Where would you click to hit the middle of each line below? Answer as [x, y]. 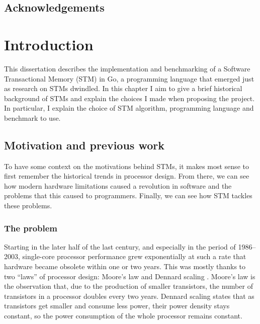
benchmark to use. [32, 117]
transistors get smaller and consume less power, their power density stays [117, 306]
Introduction [49, 44]
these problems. [28, 206]
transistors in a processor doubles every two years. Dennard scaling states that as [129, 296]
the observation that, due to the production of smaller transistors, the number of [128, 286]
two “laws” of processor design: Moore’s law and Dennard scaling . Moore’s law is [130, 276]
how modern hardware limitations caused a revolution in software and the [118, 185]
